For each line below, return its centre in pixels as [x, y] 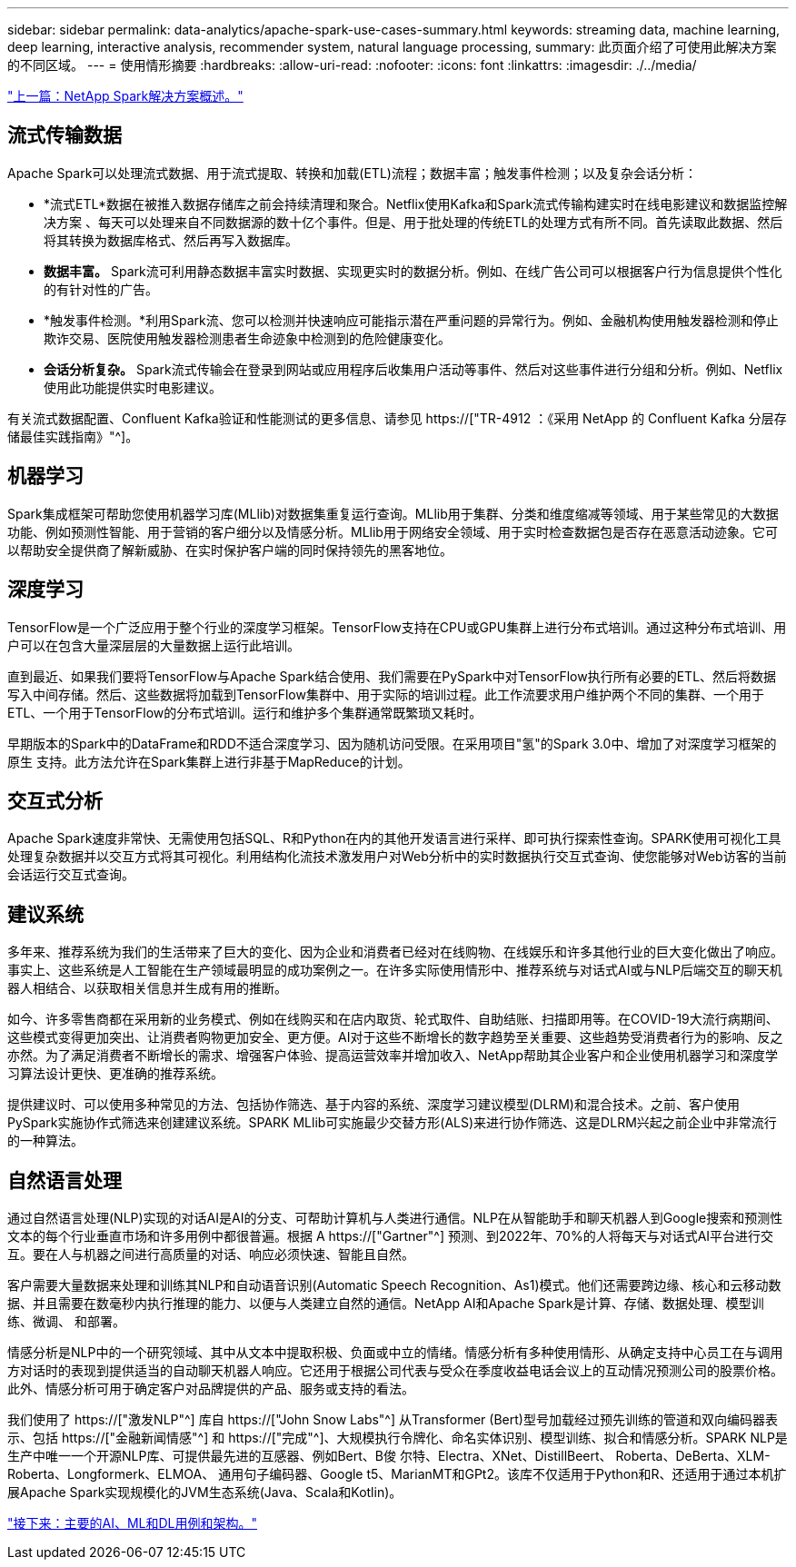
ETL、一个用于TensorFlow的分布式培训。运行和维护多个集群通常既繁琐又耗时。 [245, 712]
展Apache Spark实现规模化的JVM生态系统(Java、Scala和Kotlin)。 [205, 1493]
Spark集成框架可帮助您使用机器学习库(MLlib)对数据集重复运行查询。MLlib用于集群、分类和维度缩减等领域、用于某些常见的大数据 [393, 513]
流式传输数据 [65, 135]
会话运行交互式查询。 [71, 875]
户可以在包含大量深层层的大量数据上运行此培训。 [154, 645]
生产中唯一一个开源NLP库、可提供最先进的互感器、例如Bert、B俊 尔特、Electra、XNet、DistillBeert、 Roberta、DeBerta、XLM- [389, 1456]
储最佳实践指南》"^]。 [73, 436]
